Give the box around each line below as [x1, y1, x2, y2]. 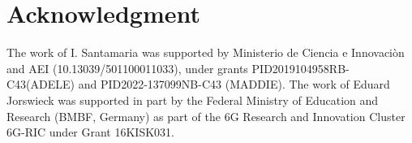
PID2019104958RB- [251, 59, 350, 76]
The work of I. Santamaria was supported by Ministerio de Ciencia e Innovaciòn [6, 44, 405, 61]
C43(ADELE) [6, 76, 75, 93]
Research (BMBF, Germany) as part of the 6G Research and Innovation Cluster [6, 107, 406, 124]
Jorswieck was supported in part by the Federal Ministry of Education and [6, 91, 379, 108]
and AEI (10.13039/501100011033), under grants [6, 59, 248, 76]
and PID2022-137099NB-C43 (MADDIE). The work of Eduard [78, 76, 390, 93]
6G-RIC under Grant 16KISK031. [6, 123, 174, 141]
